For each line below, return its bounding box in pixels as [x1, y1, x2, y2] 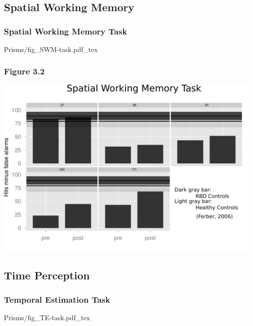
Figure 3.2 [4, 65, 45, 77]
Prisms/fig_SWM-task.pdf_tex [4, 44, 98, 54]
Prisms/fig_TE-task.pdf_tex [4, 312, 90, 322]
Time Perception [4, 268, 90, 283]
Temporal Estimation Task [4, 293, 110, 305]
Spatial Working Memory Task [4, 25, 127, 37]
